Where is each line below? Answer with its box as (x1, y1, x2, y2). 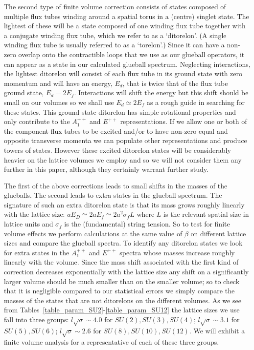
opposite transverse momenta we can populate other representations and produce (4, 135, 247, 145)
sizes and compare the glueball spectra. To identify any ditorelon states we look (4, 238, 243, 248)
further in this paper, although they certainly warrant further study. (4, 164, 208, 174)
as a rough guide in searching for (146, 97, 245, 107)
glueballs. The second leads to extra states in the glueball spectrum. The (4, 190, 222, 200)
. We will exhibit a (189, 325, 245, 335)
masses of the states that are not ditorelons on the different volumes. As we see (4, 295, 241, 305)
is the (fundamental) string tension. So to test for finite (64, 219, 230, 229)
